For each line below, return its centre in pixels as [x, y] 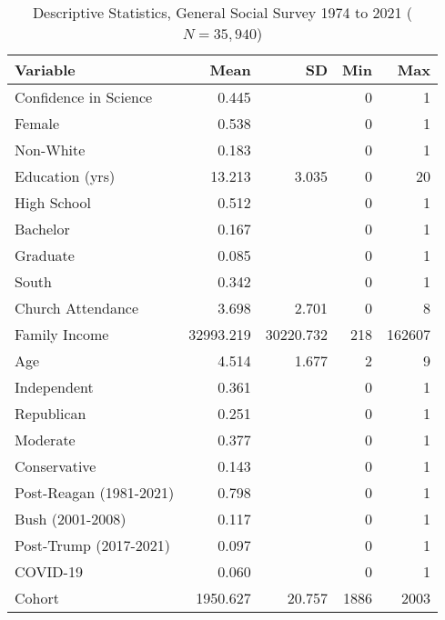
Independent [54, 387]
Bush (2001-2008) [71, 519]
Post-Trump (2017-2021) [93, 545]
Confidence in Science [84, 97]
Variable [45, 70]
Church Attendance [77, 308]
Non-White [50, 150]
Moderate [45, 440]
